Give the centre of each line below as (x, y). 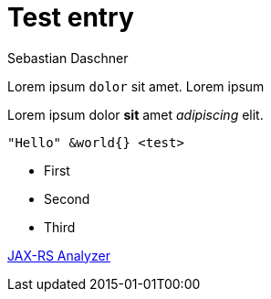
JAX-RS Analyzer (59, 255)
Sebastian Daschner (68, 58)
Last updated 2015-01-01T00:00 (104, 283)
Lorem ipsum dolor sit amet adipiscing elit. (135, 114)
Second (67, 198)
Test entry (71, 17)
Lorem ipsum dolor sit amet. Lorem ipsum (136, 86)
